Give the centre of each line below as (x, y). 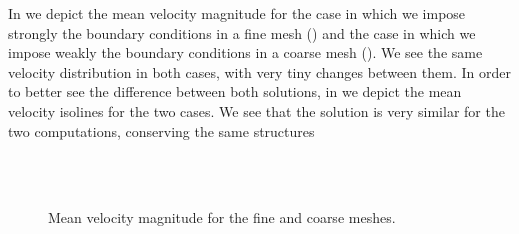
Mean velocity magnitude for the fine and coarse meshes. (222, 217)
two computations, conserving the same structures (161, 130)
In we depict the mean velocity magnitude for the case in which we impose (237, 13)
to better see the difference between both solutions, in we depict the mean (235, 91)
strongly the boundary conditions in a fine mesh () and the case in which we (242, 32)
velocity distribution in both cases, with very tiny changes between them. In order (259, 71)
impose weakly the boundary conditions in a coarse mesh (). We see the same (245, 52)
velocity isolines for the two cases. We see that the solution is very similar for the (256, 110)
